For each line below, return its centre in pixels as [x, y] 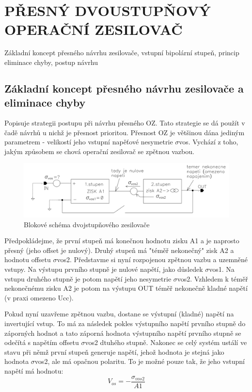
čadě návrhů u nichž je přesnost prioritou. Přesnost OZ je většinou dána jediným [125, 132]
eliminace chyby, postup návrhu [51, 62]
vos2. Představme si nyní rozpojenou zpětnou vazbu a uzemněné [152, 259]
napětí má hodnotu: [34, 371]
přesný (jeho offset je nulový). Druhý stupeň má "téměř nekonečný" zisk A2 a [119, 250]
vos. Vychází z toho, [209, 142]
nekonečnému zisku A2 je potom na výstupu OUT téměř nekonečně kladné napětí [126, 288]
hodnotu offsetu [28, 259]
